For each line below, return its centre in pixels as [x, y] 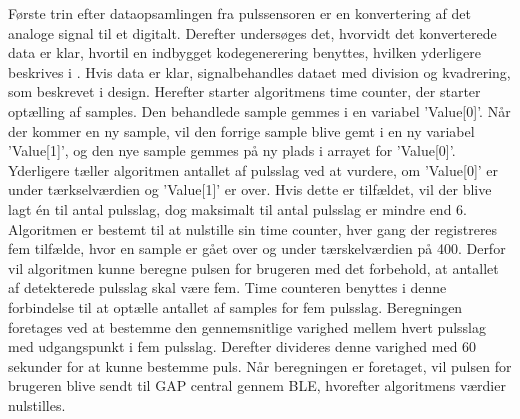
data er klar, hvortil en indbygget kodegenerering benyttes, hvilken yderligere [244, 52]
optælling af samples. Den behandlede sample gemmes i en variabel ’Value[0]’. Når [259, 110]
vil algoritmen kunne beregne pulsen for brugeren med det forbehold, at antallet [253, 267]
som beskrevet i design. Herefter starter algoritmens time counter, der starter [244, 91]
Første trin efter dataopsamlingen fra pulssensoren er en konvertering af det [239, 13]
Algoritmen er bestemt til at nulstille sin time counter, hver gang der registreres [253, 228]
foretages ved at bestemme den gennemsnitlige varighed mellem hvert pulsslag [247, 326]
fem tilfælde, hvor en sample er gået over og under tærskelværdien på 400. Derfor [257, 248]
